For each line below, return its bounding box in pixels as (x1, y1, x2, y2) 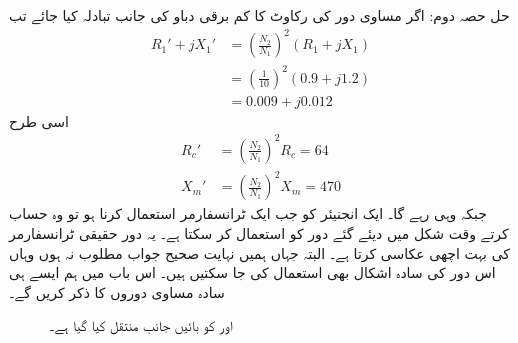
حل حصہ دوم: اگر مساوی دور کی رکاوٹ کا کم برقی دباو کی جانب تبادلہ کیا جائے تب (9, 5, 510, 25)
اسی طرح (9, 110, 69, 131)
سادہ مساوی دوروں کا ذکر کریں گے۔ (9, 281, 225, 302)
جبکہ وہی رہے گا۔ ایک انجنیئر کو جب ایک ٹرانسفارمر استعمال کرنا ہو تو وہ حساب (9, 203, 487, 224)
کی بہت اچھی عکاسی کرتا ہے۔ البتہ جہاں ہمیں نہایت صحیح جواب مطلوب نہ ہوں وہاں (9, 242, 510, 263)
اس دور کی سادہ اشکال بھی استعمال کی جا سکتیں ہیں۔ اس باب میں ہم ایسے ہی (9, 262, 496, 283)
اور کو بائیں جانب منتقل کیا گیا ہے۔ (49, 315, 233, 336)
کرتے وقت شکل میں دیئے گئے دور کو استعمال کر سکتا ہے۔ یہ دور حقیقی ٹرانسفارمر (9, 222, 509, 243)
